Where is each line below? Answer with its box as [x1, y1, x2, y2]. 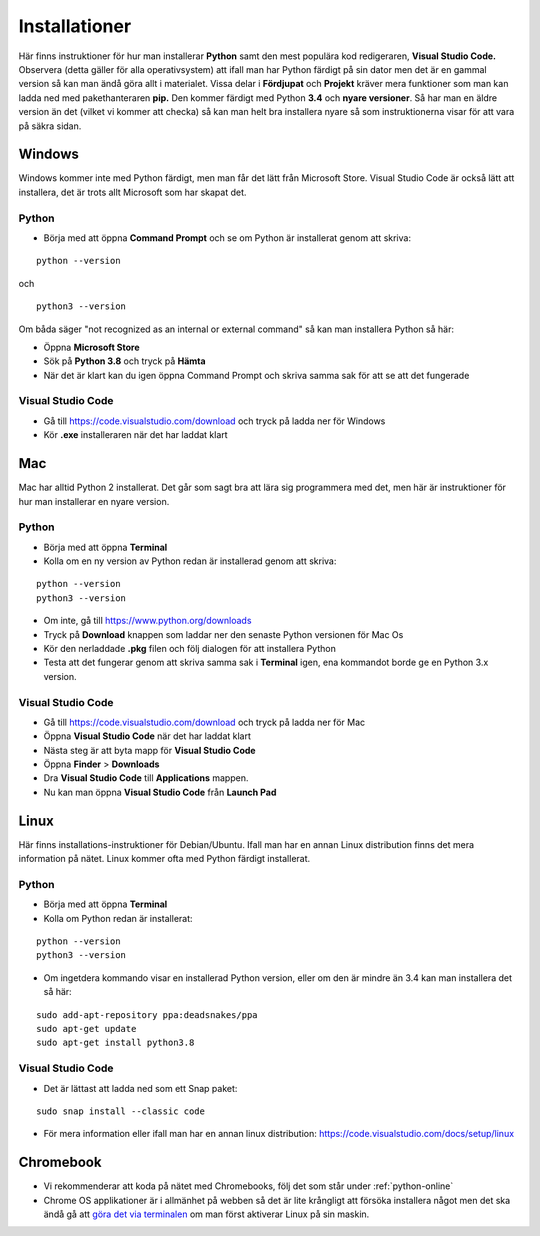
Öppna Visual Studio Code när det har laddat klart [43, 730, 252, 742]
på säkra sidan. [18, 120, 82, 132]
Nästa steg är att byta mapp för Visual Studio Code [43, 744, 256, 756]
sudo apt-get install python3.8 [36, 1037, 195, 1049]
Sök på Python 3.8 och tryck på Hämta [43, 355, 206, 367]
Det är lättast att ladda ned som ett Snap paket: [43, 1082, 238, 1094]
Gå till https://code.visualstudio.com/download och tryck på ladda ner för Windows [43, 415, 386, 427]
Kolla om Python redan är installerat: [43, 912, 194, 924]
